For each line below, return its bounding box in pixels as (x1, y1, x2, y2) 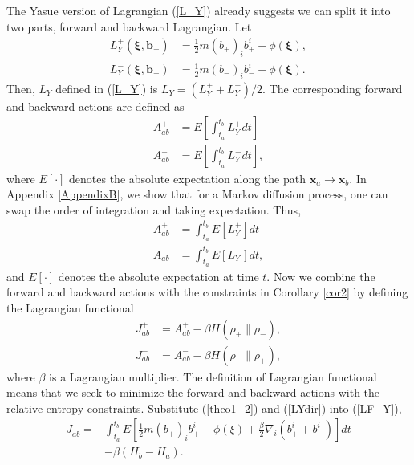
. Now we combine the (266, 267, 375, 284)
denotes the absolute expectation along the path (69, 169, 306, 186)
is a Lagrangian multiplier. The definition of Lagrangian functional (49, 368, 377, 385)
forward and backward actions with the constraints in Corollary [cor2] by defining (6, 283, 408, 300)
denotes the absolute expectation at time (58, 267, 259, 284)
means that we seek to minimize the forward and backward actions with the (6, 384, 380, 401)
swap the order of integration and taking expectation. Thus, (6, 201, 302, 218)
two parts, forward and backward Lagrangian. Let (6, 18, 252, 35)
